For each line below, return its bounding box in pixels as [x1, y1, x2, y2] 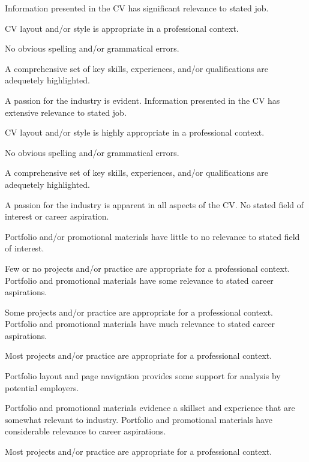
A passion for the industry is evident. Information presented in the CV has [5, 94, 280, 106]
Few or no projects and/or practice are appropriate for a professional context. [5, 262, 290, 274]
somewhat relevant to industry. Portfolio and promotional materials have [5, 413, 272, 425]
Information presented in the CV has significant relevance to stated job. [5, 2, 269, 14]
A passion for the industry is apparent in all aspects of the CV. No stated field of [5, 198, 304, 211]
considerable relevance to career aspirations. [5, 425, 166, 437]
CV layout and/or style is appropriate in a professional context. [5, 22, 239, 34]
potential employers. [5, 381, 79, 394]
